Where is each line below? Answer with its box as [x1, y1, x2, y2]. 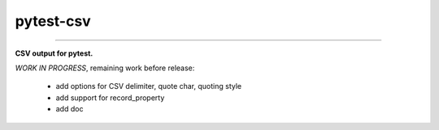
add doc [55, 104, 84, 114]
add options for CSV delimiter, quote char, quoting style [55, 82, 242, 91]
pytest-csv [15, 12, 91, 30]
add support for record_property [55, 93, 165, 103]
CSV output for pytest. [15, 48, 93, 58]
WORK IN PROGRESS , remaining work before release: [15, 63, 195, 73]
